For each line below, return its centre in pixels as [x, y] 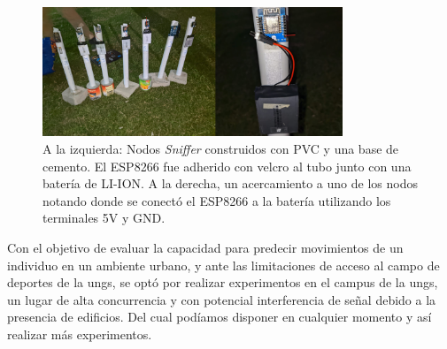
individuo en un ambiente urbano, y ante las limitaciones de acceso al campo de [223, 265]
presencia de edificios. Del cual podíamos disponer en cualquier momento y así [220, 317]
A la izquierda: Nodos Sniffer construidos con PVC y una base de [221, 148]
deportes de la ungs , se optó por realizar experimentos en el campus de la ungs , [223, 282]
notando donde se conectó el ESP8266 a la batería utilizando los [217, 200]
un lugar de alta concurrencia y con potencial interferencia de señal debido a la [222, 299]
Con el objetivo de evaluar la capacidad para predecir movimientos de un [205, 247]
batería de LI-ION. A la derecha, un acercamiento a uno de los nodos [230, 183]
